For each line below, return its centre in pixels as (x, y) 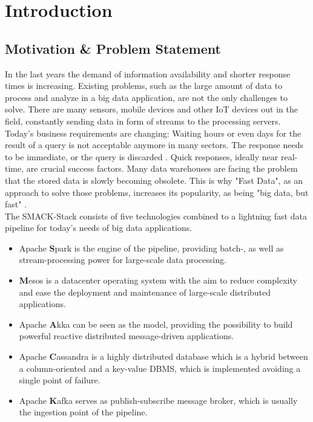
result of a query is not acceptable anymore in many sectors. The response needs (154, 145)
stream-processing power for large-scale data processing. (123, 260)
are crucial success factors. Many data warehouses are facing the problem (162, 168)
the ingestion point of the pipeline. (83, 412)
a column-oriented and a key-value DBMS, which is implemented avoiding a (160, 368)
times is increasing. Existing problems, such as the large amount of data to (144, 86)
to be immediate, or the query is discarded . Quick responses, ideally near (142, 156)
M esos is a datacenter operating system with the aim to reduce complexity (158, 280)
